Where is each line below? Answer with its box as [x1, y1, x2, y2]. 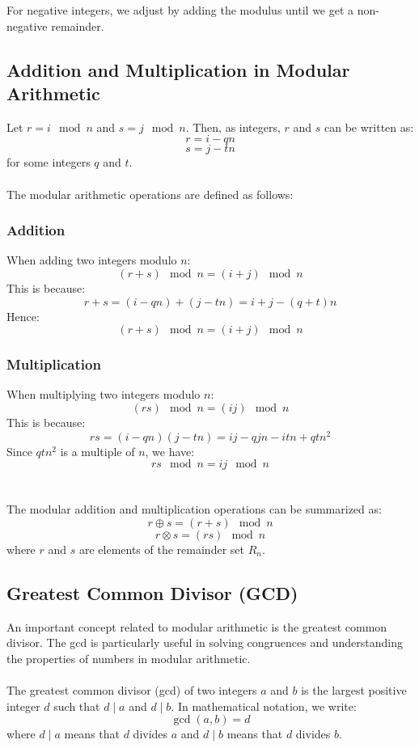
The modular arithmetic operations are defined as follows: [6, 185, 294, 202]
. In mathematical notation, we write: [171, 697, 357, 714]
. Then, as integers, [185, 118, 281, 135]
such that [53, 697, 100, 714]
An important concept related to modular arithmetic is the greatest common [6, 618, 387, 635]
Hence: [6, 307, 40, 324]
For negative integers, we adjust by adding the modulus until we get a [6, 2, 354, 18]
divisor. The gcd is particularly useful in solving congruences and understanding [6, 634, 403, 651]
